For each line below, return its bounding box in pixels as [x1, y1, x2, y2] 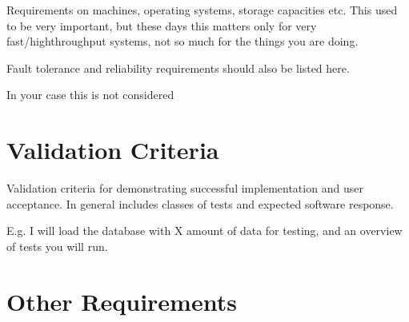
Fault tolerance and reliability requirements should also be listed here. [6, 59, 350, 76]
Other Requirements [6, 284, 237, 317]
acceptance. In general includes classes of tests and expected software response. [6, 195, 394, 212]
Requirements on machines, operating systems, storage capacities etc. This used [6, 2, 398, 18]
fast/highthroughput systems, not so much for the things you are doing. [6, 33, 359, 50]
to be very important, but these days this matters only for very [6, 17, 317, 34]
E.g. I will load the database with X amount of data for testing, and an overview [6, 222, 403, 239]
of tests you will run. [6, 237, 108, 254]
